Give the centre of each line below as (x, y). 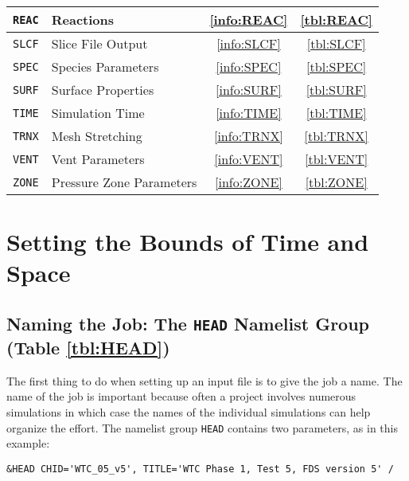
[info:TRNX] (248, 136)
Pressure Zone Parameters (124, 182)
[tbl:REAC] (336, 20)
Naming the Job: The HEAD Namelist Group (188, 323)
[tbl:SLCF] (336, 43)
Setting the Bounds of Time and (188, 242)
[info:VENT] (249, 159)
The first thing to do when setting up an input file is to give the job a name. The (204, 380)
